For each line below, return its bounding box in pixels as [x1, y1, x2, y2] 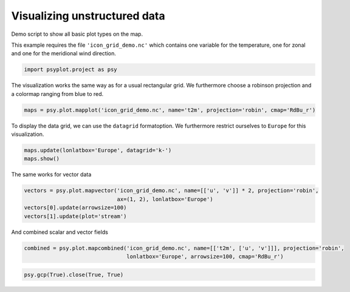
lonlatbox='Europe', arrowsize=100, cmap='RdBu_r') [126, 253, 284, 260]
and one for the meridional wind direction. [11, 50, 117, 57]
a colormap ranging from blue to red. [11, 90, 104, 97]
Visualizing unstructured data [11, 9, 165, 22]
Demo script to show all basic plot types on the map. [11, 30, 143, 38]
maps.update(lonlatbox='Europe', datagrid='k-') [24, 147, 172, 154]
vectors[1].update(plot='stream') [24, 212, 127, 220]
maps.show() [24, 155, 60, 162]
